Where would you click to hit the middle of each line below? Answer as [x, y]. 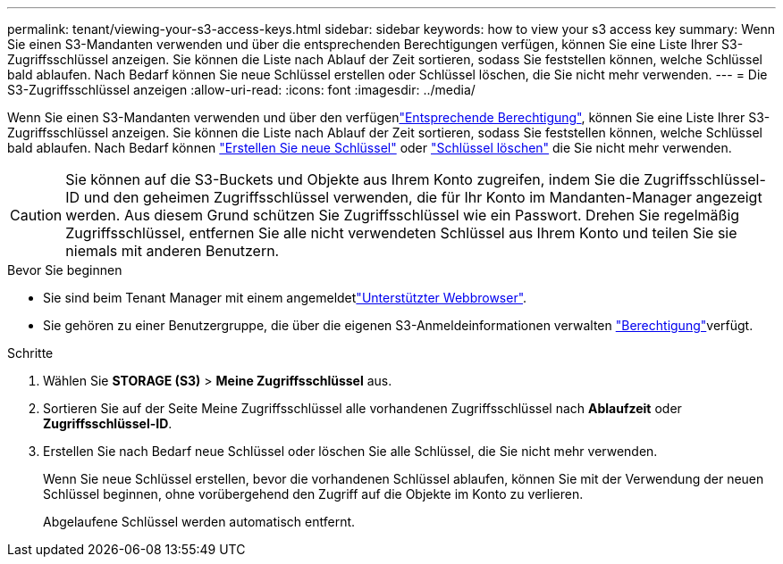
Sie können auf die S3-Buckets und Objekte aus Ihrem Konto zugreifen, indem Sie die [353, 179]
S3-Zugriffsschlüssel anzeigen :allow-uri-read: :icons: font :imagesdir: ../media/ [241, 90]
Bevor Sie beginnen [65, 270]
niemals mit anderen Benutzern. [173, 251]
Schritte [30, 353]
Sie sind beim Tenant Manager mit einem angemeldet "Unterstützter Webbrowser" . [285, 298]
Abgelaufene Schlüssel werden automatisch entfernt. [199, 522]
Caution [36, 215]
